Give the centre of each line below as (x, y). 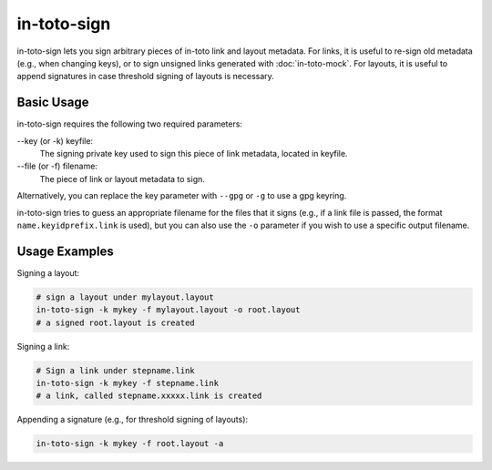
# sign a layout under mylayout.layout (125, 297)
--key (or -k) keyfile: (55, 140)
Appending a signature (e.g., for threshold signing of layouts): (133, 420)
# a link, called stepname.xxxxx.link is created (149, 396)
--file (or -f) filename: (57, 166)
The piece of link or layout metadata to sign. (122, 179)
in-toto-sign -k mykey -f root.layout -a (130, 444)
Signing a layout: (48, 272)
